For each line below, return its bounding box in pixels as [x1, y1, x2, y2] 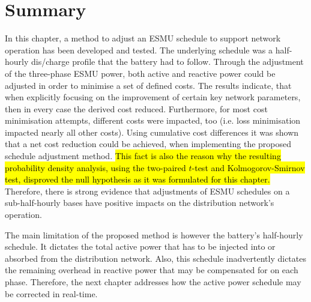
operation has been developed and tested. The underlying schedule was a [5, 43, 273, 56]
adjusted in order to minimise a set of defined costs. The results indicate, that [5, 79, 292, 91]
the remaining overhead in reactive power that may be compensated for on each [5, 264, 298, 276]
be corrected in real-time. [5, 287, 98, 300]
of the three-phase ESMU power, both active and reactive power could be [5, 67, 276, 79]
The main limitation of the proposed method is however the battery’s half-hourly [5, 228, 303, 241]
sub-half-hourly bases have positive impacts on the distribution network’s [5, 196, 274, 209]
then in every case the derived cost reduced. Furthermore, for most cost [5, 102, 268, 115]
